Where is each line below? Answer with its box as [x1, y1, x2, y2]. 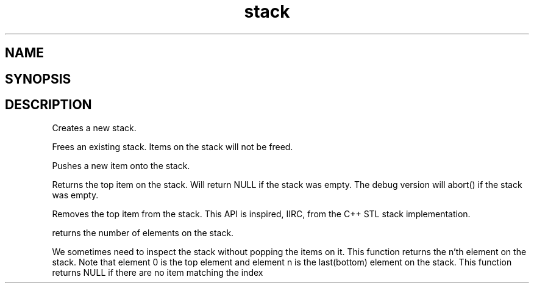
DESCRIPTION [5, 97, 92, 113]
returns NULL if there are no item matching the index [52, 267, 263, 278]
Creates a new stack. [52, 123, 137, 134]
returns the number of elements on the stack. [52, 228, 234, 239]
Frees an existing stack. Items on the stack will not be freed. [52, 142, 293, 153]
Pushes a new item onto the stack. [52, 160, 190, 171]
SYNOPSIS [5, 71, 71, 87]
